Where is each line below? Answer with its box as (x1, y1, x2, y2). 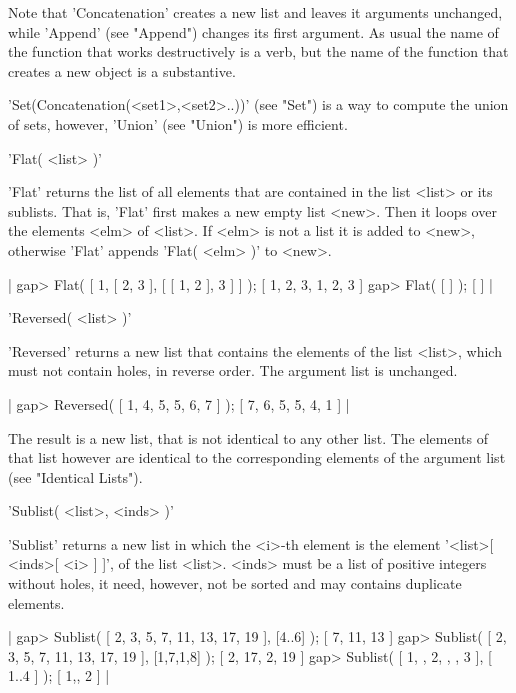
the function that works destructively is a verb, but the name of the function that (8, 41, 509, 62)
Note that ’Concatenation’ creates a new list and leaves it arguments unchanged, (8, 2, 503, 22)
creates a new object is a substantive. (8, 60, 236, 81)
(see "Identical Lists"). (8, 466, 143, 487)
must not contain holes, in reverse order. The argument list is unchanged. (8, 360, 458, 381)
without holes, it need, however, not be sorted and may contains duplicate (8, 573, 462, 594)
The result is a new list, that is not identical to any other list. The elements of (8, 427, 488, 448)
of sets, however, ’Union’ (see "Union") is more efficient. (8, 113, 348, 134)
